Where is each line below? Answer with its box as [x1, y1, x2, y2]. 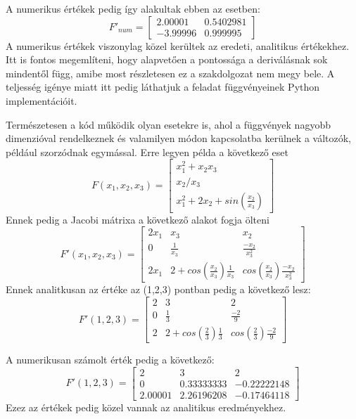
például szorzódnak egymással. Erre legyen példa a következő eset [6, 144, 288, 159]
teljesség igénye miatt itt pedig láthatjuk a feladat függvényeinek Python [6, 79, 320, 94]
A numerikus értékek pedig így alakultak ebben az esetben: [6, 1, 260, 15]
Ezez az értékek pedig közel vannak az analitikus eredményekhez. [6, 399, 286, 414]
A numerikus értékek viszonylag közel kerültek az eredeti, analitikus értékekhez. [6, 38, 350, 53]
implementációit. [6, 93, 77, 108]
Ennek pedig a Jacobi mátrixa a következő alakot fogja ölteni [6, 212, 269, 226]
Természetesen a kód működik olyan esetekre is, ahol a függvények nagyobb [6, 117, 331, 131]
